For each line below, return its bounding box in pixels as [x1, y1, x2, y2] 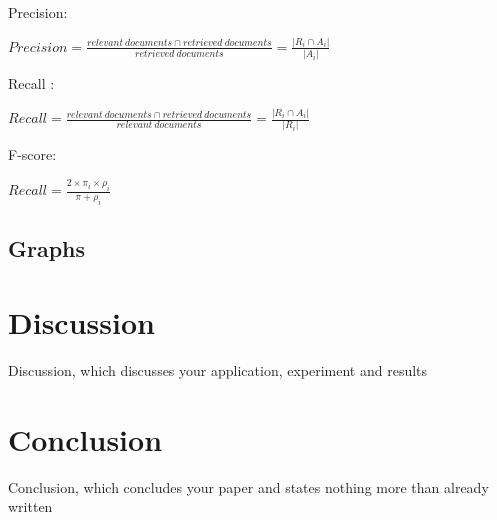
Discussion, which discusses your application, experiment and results [8, 359, 428, 380]
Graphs [8, 233, 86, 264]
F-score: [8, 144, 57, 165]
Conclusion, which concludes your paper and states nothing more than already [8, 476, 489, 497]
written [8, 496, 53, 517]
